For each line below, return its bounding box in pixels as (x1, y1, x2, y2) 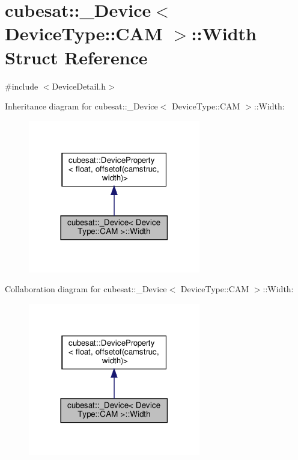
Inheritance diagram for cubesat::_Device (5, 100, 158, 112)
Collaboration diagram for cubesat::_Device (5, 283, 167, 295)
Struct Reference (5, 44, 148, 69)
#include (5, 79, 38, 92)
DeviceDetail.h (52, 79, 106, 92)
